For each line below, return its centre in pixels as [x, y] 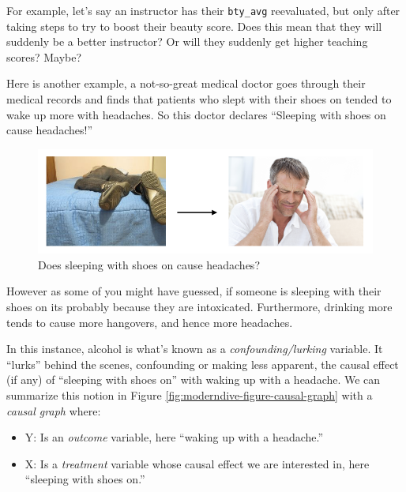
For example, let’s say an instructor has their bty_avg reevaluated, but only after [203, 10]
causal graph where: [54, 410]
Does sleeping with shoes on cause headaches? [149, 264]
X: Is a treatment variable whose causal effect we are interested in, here [197, 463]
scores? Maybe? [44, 56]
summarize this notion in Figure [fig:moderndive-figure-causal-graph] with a [190, 394]
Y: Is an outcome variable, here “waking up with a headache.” [174, 437]
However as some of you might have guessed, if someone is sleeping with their [194, 291]
